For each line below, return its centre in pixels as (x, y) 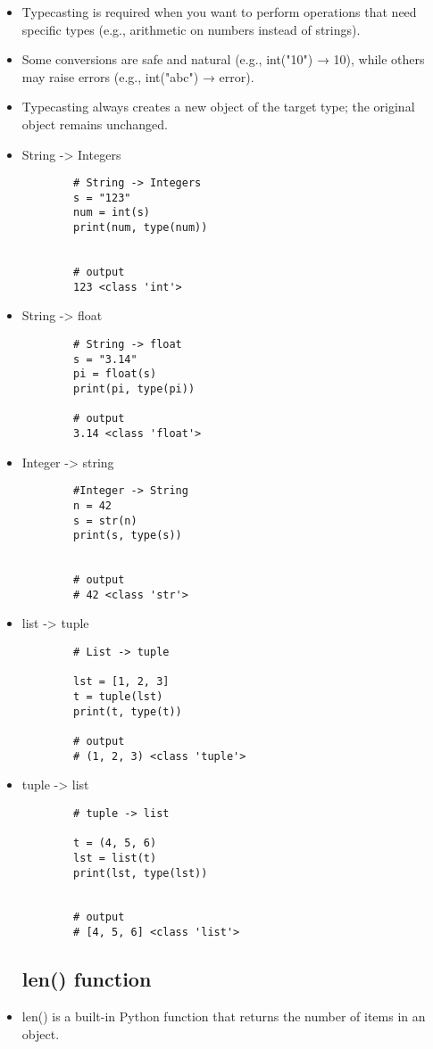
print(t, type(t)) (128, 711)
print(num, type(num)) (141, 228)
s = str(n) (105, 520)
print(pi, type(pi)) (134, 388)
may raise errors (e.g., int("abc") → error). (138, 76)
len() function (87, 979)
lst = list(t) (115, 858)
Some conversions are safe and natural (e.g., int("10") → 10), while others (223, 59)
